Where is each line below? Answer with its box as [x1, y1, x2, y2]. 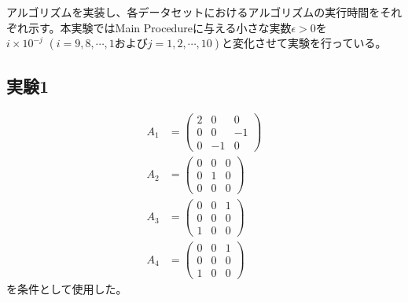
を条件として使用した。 [6, 281, 127, 297]
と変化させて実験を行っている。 [222, 35, 387, 51]
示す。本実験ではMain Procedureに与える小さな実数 [28, 19, 292, 35]
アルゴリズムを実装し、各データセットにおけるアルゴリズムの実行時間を [6, 4, 380, 20]
